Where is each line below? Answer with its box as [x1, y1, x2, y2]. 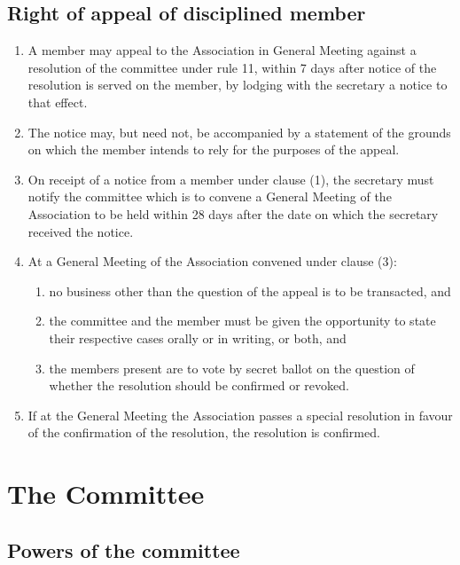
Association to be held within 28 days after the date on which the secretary [27, 204, 439, 223]
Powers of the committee [7, 536, 240, 563]
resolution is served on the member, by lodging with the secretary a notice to [27, 75, 448, 94]
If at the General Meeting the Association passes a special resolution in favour [27, 405, 453, 424]
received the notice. [27, 222, 134, 240]
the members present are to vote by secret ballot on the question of [49, 358, 415, 377]
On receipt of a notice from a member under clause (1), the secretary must [27, 169, 434, 188]
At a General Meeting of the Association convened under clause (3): [27, 252, 397, 271]
